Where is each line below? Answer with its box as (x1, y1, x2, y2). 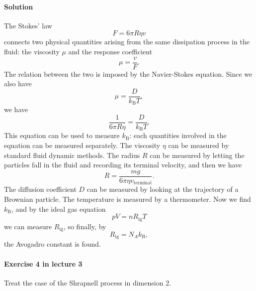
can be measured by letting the (150, 149, 245, 160)
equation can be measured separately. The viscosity (4, 140, 161, 150)
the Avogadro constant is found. (4, 239, 101, 249)
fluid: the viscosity (4, 46, 60, 56)
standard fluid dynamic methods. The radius (4, 149, 140, 160)
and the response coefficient (68, 46, 153, 56)
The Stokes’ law (4, 20, 52, 30)
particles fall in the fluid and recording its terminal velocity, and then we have (4, 159, 242, 170)
